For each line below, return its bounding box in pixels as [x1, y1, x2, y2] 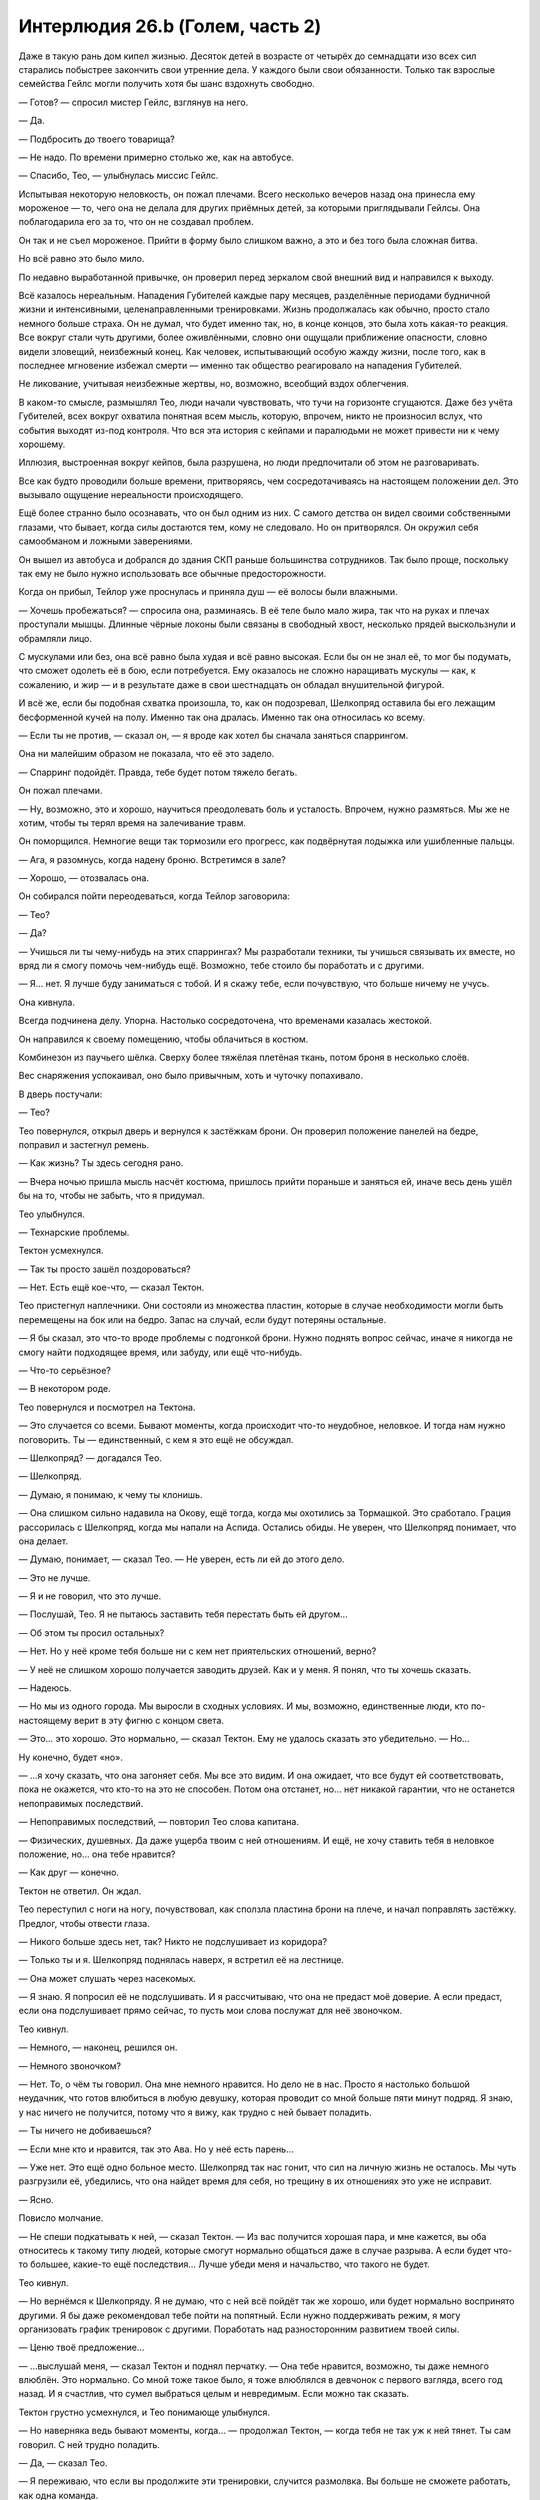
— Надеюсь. [18, 1682, 72, 1694]
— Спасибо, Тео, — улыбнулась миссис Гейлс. [18, 170, 219, 182]
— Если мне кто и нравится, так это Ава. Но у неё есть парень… [18, 2143, 294, 2155]
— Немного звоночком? [18, 2060, 122, 2072]
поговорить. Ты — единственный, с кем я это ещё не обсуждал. [18, 1433, 294, 1445]
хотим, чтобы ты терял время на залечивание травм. [18, 816, 247, 829]
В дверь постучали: [18, 1088, 103, 1100]
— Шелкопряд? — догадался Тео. [18, 1451, 162, 1464]
